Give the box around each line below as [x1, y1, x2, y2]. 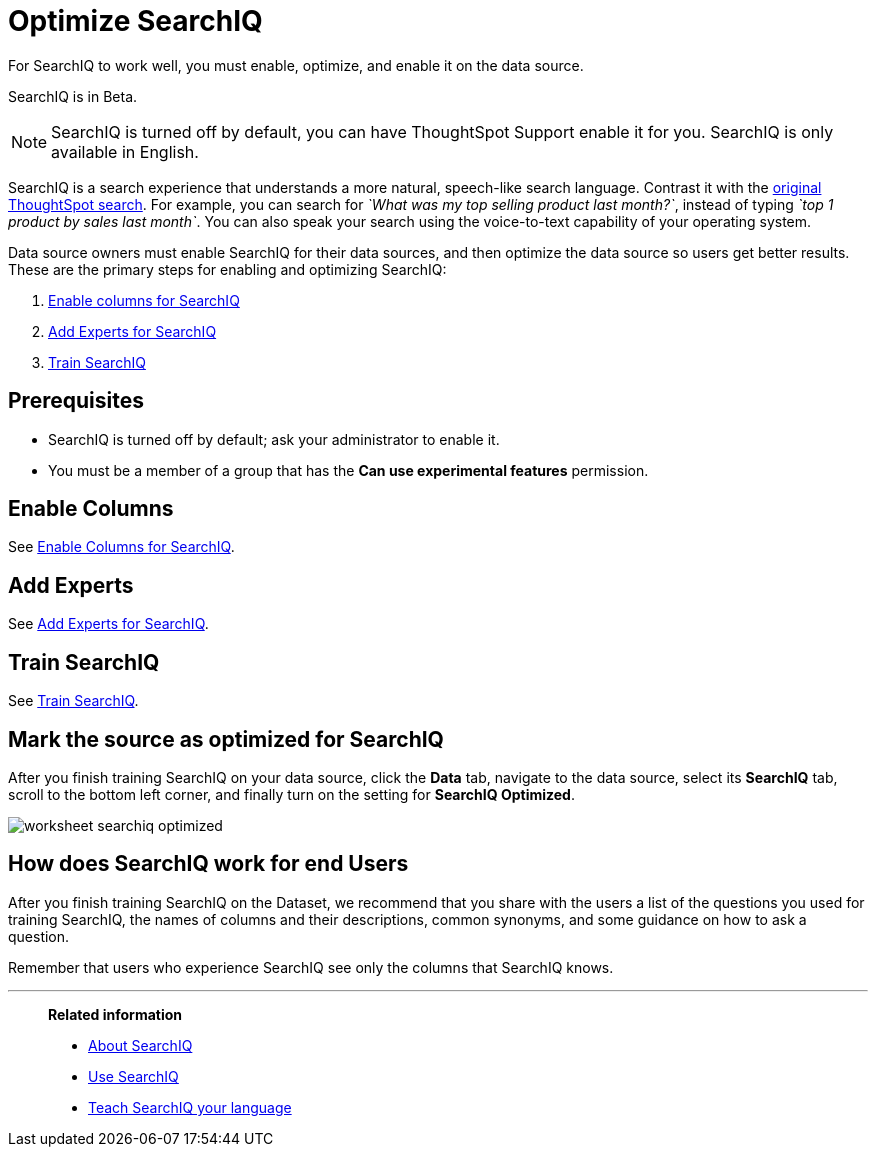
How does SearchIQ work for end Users [8, 851, 409, 877]
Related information [48, 1005, 183, 1023]
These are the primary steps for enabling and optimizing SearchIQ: [8, 260, 447, 278]
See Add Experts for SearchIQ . [8, 615, 209, 633]
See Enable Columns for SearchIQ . [8, 538, 235, 556]
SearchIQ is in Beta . [8, 87, 138, 105]
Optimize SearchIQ [8, 4, 263, 38]
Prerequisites [8, 388, 144, 414]
